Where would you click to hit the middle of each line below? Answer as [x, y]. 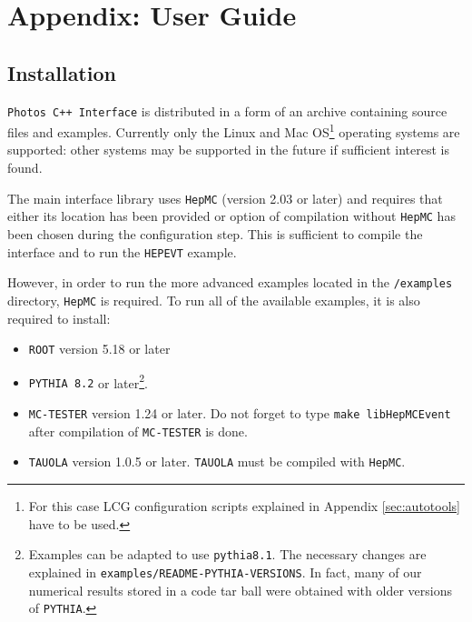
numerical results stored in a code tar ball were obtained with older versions [240, 590]
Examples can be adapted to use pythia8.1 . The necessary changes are [227, 554]
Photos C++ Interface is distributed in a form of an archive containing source [227, 110]
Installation [62, 72]
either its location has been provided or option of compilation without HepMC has [231, 216]
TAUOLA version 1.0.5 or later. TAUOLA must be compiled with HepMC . [217, 461]
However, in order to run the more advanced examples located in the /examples [230, 282]
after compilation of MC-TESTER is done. [138, 431]
